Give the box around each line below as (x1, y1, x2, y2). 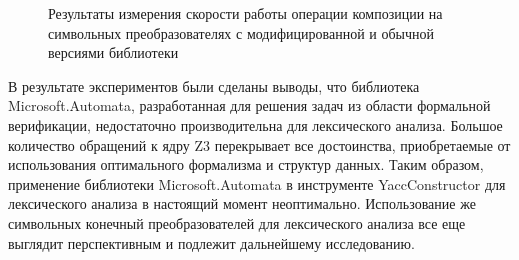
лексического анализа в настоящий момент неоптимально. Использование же (8, 193, 476, 214)
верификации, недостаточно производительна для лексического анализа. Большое (8, 114, 503, 135)
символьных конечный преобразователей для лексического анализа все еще (8, 212, 466, 233)
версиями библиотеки (48, 42, 179, 63)
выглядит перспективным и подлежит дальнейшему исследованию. (8, 232, 415, 253)
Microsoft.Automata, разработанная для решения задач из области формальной (8, 95, 491, 116)
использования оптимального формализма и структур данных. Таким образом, (8, 154, 484, 175)
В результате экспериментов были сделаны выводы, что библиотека (8, 75, 420, 96)
